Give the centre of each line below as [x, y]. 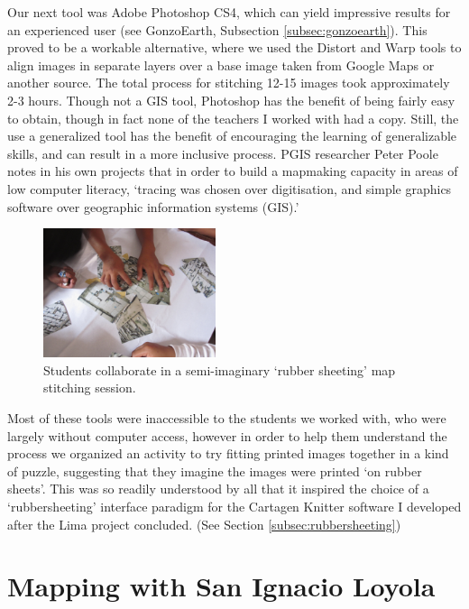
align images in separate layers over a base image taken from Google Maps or [221, 65]
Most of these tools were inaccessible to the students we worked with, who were [227, 418]
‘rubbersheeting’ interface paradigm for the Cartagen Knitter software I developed [234, 506]
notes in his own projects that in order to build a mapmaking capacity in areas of [233, 171]
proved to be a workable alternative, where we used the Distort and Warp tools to [234, 47]
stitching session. [90, 388]
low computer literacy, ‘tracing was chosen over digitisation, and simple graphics [230, 188]
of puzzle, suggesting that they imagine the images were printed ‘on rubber [215, 471]
